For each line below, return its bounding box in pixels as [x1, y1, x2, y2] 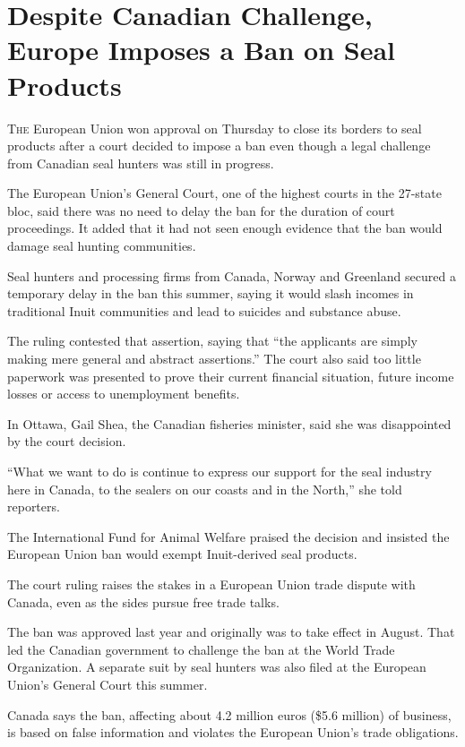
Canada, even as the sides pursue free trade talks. [7, 592, 280, 611]
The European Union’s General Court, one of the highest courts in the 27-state [7, 184, 442, 202]
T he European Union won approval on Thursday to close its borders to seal [7, 118, 422, 137]
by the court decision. [7, 432, 126, 451]
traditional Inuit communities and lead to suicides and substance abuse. [7, 301, 401, 320]
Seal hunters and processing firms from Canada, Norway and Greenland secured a [7, 266, 456, 285]
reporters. [7, 497, 60, 516]
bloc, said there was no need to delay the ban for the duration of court [7, 201, 395, 219]
